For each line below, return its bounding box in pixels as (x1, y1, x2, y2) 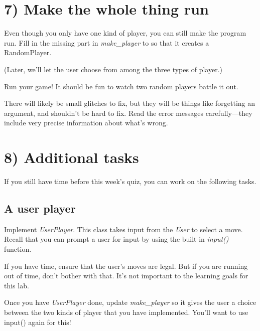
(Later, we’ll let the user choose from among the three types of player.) (4, 64, 222, 74)
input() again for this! (4, 316, 71, 327)
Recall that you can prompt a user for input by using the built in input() (4, 234, 229, 244)
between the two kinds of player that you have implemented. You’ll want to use (4, 306, 248, 317)
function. (4, 243, 32, 254)
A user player (4, 200, 76, 216)
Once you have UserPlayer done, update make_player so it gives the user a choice (4, 297, 256, 307)
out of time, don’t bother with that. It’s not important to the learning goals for (4, 270, 248, 281)
